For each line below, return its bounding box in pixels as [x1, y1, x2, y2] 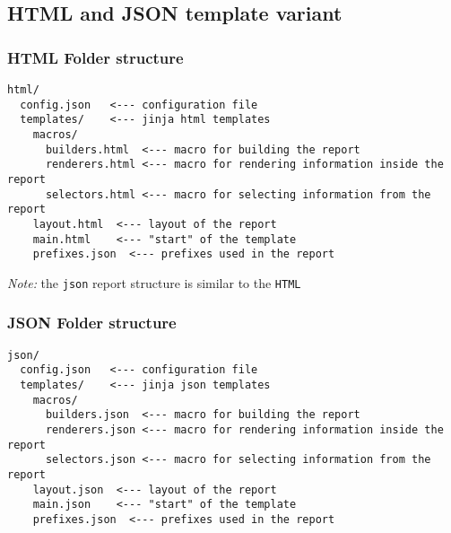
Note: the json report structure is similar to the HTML [7, 273, 301, 292]
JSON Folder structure [7, 311, 177, 334]
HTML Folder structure [7, 46, 184, 68]
